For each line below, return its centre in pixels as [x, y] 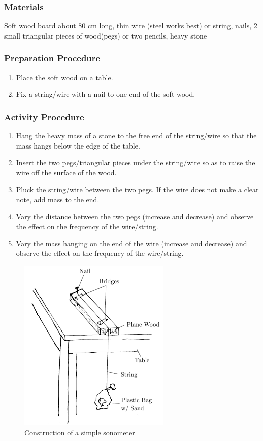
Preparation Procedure [52, 58]
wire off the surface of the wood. [66, 172]
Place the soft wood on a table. [64, 77]
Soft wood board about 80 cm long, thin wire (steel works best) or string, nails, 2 [131, 26]
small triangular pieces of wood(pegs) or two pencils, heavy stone [106, 35]
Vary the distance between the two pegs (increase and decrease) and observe [135, 216]
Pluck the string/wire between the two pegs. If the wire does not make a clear [137, 189]
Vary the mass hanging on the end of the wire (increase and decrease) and [131, 243]
